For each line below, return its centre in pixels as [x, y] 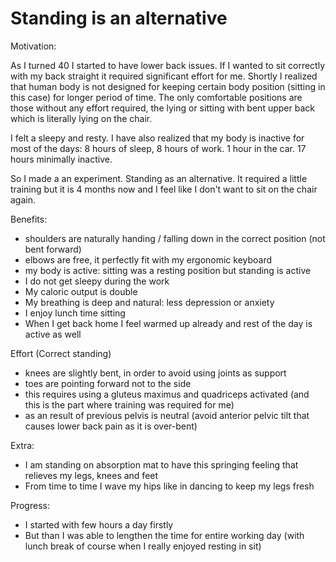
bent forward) [53, 249]
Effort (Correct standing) [61, 353]
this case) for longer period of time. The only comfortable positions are [156, 97]
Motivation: [33, 46]
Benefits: [29, 219]
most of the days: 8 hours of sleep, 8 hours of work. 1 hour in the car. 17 [158, 148]
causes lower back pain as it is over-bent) [111, 426]
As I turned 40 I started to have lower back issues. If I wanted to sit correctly [168, 65]
